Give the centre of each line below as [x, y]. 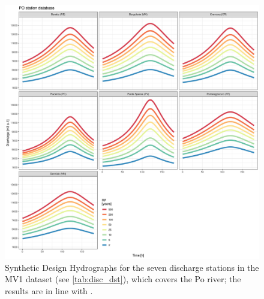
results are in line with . [49, 290]
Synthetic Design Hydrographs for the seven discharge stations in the [132, 267]
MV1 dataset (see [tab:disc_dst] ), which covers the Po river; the [123, 279]
